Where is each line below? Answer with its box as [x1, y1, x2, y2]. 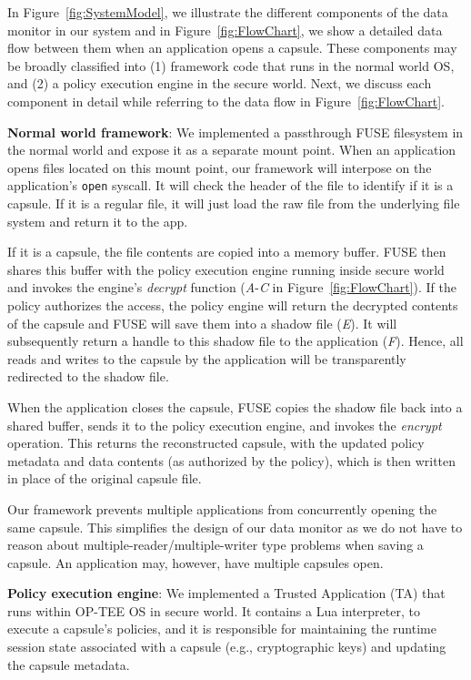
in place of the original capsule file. [7, 469, 202, 488]
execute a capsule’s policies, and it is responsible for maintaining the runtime [7, 619, 436, 638]
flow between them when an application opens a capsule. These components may [7, 38, 457, 57]
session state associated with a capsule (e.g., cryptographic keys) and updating [7, 637, 446, 656]
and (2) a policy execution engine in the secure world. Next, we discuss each [7, 74, 432, 93]
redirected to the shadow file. [7, 367, 169, 386]
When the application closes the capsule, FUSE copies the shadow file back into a [7, 397, 463, 416]
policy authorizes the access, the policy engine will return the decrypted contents [7, 295, 458, 314]
